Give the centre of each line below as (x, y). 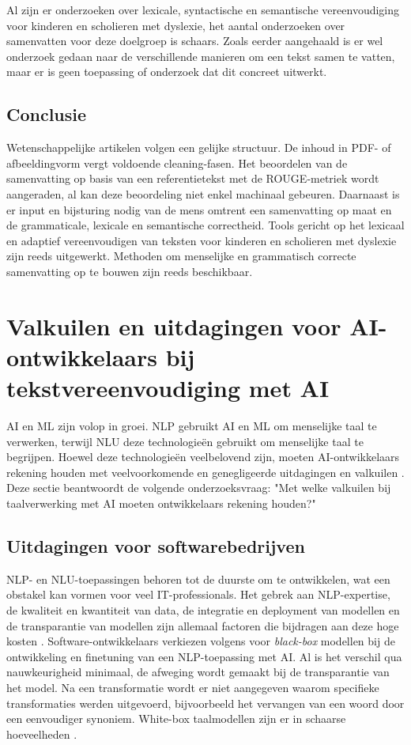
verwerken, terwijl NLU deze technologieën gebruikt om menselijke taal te (185, 441)
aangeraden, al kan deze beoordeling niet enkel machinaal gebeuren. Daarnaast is (203, 193)
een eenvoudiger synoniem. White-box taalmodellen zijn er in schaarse (176, 719)
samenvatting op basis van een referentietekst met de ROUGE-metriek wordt (193, 178)
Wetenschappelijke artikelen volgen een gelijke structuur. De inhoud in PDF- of (199, 147)
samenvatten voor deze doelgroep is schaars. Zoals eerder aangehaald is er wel (195, 41)
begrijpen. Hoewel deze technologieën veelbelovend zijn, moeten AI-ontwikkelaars (203, 457)
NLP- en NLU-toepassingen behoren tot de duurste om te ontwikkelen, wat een (198, 579)
